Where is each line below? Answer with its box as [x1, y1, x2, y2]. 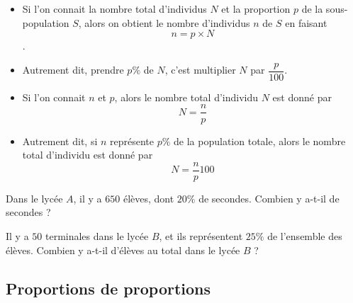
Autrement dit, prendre [22, 62, 124, 77]
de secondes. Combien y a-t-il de [198, 190, 340, 205]
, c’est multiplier [164, 62, 236, 77]
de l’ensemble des [267, 228, 342, 243]
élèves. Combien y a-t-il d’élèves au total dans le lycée [6, 242, 240, 257]
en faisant [285, 15, 327, 30]
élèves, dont [123, 190, 174, 205]
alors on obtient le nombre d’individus [84, 15, 250, 30]
